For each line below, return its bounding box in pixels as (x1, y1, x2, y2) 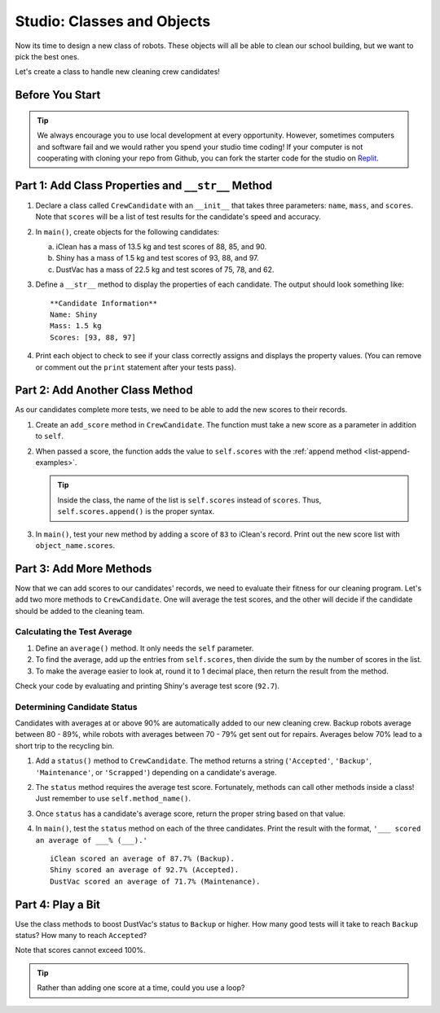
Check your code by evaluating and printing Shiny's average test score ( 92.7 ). (15, 681, 280, 691)
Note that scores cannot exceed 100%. (15, 945, 146, 955)
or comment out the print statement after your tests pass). (35, 362, 236, 372)
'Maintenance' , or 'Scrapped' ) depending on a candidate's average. (35, 767, 277, 777)
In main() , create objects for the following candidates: (35, 226, 220, 236)
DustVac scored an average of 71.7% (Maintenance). (50, 876, 261, 886)
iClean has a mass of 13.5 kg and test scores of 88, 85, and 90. (55, 241, 267, 252)
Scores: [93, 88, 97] (50, 332, 136, 342)
